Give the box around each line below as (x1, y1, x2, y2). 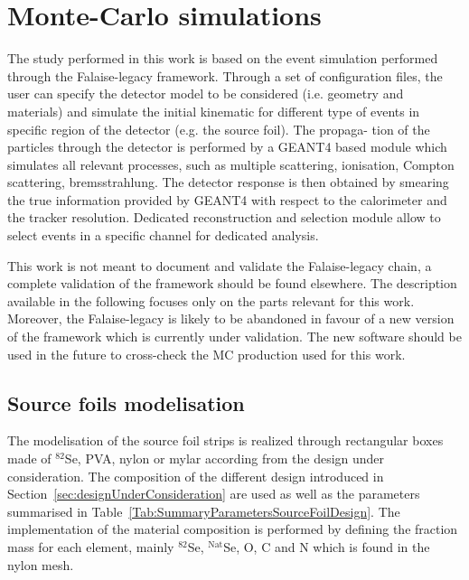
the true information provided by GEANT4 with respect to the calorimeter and (7, 190, 447, 209)
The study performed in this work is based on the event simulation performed (7, 49, 438, 68)
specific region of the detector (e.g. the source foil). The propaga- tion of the (7, 119, 430, 138)
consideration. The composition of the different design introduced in (7, 466, 384, 485)
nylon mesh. (7, 555, 74, 574)
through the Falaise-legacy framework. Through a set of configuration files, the (7, 66, 443, 85)
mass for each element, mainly (7, 537, 174, 556)
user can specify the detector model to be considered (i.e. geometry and (7, 84, 404, 103)
